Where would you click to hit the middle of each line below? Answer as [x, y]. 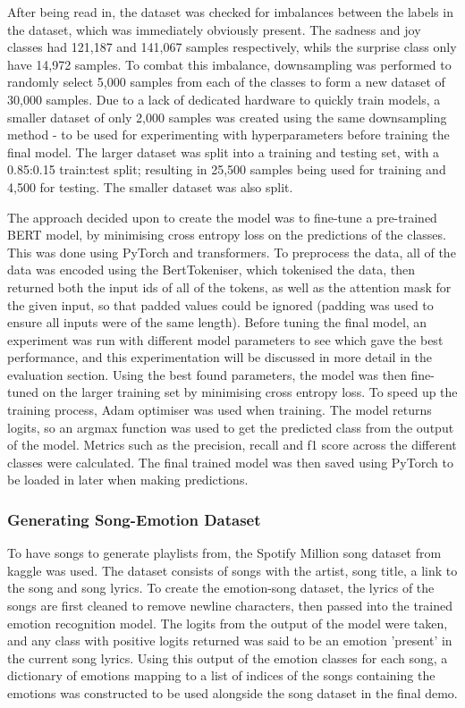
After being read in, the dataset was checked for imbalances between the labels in [230, 12]
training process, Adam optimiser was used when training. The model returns [220, 410]
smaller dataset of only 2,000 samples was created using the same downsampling [227, 117]
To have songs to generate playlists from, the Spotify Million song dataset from [224, 553]
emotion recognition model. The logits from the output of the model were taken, [228, 623]
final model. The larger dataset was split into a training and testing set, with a [224, 152]
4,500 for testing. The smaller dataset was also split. [150, 186]
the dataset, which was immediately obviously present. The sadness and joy [214, 29]
